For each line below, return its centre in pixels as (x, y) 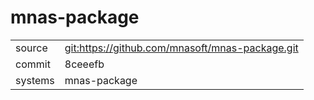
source (31, 48)
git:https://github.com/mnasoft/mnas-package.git (181, 48)
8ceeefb (84, 64)
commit (33, 64)
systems (35, 80)
